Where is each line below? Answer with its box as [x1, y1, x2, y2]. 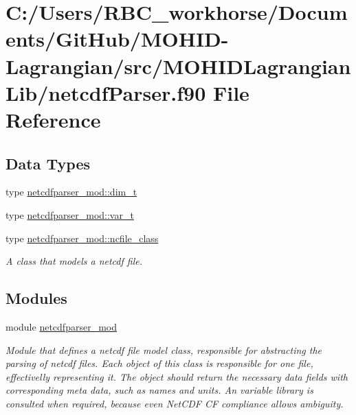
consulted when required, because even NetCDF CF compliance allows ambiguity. [5, 396, 344, 410]
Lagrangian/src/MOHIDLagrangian [5, 51, 351, 80]
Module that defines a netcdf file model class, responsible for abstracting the [5, 342, 322, 357]
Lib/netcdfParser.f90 [5, 78, 206, 106]
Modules [5, 287, 67, 309]
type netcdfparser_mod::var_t [5, 207, 134, 222]
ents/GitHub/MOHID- [5, 25, 229, 53]
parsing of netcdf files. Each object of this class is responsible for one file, [5, 356, 313, 370]
